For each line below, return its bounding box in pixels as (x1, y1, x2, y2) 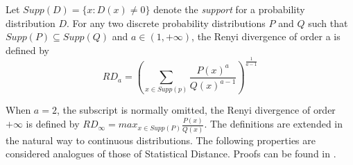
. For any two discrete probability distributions (66, 15, 266, 30)
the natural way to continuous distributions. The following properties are (6, 132, 316, 147)
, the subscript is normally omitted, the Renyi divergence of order (56, 103, 336, 117)
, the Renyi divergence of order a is (191, 29, 341, 44)
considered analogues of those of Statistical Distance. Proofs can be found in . (6, 146, 336, 161)
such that (308, 15, 348, 30)
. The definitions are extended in (204, 116, 343, 131)
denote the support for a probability (153, 2, 305, 16)
